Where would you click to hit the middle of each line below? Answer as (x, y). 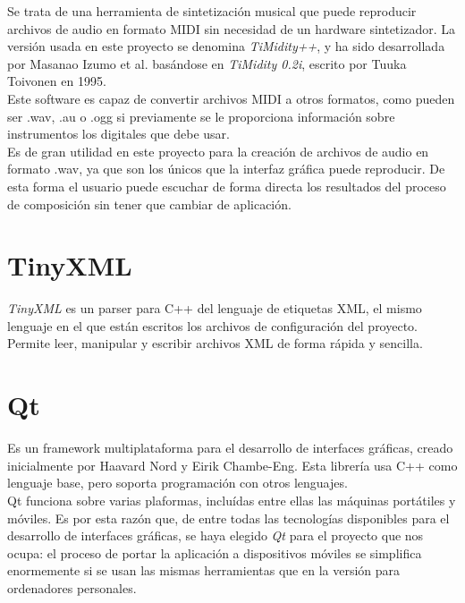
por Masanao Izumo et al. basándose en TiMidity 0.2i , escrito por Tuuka (207, 63)
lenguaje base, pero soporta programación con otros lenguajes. (178, 483)
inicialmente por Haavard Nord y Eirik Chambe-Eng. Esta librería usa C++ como (232, 465)
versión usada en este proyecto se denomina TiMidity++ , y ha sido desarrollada (226, 46)
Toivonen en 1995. (57, 81)
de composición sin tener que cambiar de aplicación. (149, 204)
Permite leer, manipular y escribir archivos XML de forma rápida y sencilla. (215, 343)
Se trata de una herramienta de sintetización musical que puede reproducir (212, 11)
